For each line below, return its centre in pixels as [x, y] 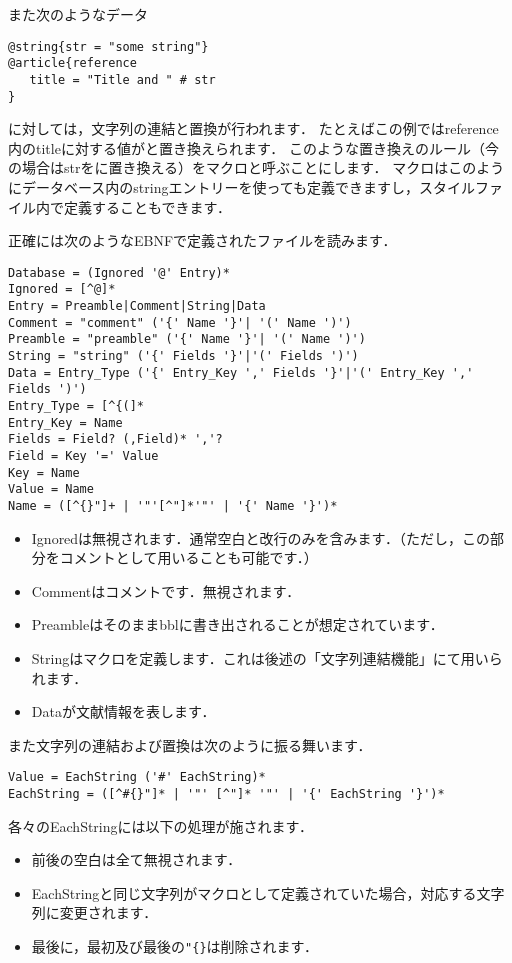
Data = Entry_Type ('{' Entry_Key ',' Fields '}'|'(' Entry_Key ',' [241, 372]
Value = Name [51, 489]
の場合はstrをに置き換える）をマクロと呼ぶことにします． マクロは [228, 167]
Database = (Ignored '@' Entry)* [119, 272]
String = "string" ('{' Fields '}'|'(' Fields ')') [183, 356]
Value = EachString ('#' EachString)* [137, 777]
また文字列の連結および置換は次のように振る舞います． [190, 744]
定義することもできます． [147, 206]
